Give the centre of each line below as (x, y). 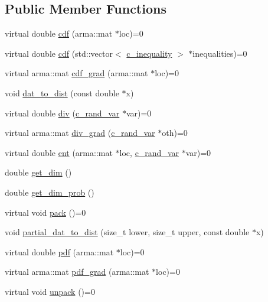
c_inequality (149, 53)
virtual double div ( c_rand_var (62, 113)
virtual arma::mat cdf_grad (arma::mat (76, 73)
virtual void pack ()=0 (45, 212)
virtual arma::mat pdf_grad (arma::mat (77, 272)
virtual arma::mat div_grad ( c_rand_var (80, 133)
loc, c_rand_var (149, 152)
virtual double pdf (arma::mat (59, 251)
